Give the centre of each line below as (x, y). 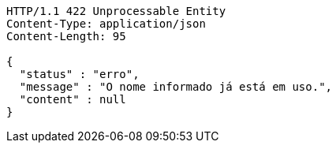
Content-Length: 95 (66, 36)
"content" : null (73, 99)
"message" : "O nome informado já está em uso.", (176, 87)
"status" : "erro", (79, 74)
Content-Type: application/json (106, 24)
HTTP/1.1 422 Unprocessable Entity (116, 11)
